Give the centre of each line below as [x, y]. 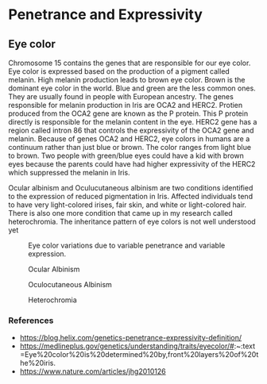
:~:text [245, 346]
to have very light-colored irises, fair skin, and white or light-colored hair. [128, 205]
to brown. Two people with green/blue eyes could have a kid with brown [126, 156]
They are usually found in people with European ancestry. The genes [121, 96]
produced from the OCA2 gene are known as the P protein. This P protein [128, 113]
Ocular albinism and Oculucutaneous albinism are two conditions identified [131, 188]
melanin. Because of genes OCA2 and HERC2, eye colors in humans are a [129, 139]
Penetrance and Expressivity [105, 15]
